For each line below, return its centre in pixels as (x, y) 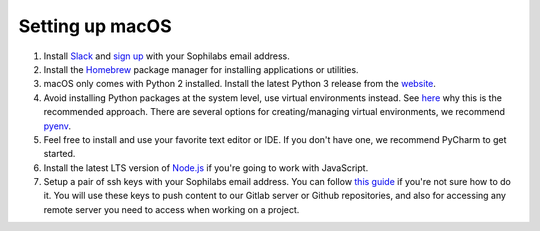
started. (59, 154)
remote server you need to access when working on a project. (171, 209)
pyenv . (57, 126)
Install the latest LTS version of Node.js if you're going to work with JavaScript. (206, 167)
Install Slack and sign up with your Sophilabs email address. (166, 56)
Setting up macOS (95, 26)
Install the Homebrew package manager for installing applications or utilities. (201, 69)
